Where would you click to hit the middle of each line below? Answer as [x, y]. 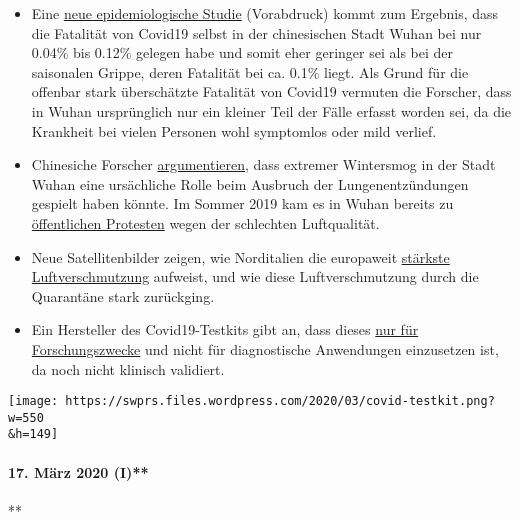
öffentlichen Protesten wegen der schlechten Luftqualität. [205, 222]
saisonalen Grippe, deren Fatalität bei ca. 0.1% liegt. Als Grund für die [250, 71]
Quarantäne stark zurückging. [123, 295]
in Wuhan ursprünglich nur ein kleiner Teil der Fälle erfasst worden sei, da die [271, 110]
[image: [33, 401]
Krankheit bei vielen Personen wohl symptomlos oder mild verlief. [234, 130]
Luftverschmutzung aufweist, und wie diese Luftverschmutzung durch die [255, 276]
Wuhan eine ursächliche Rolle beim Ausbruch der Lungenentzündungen [250, 183]
